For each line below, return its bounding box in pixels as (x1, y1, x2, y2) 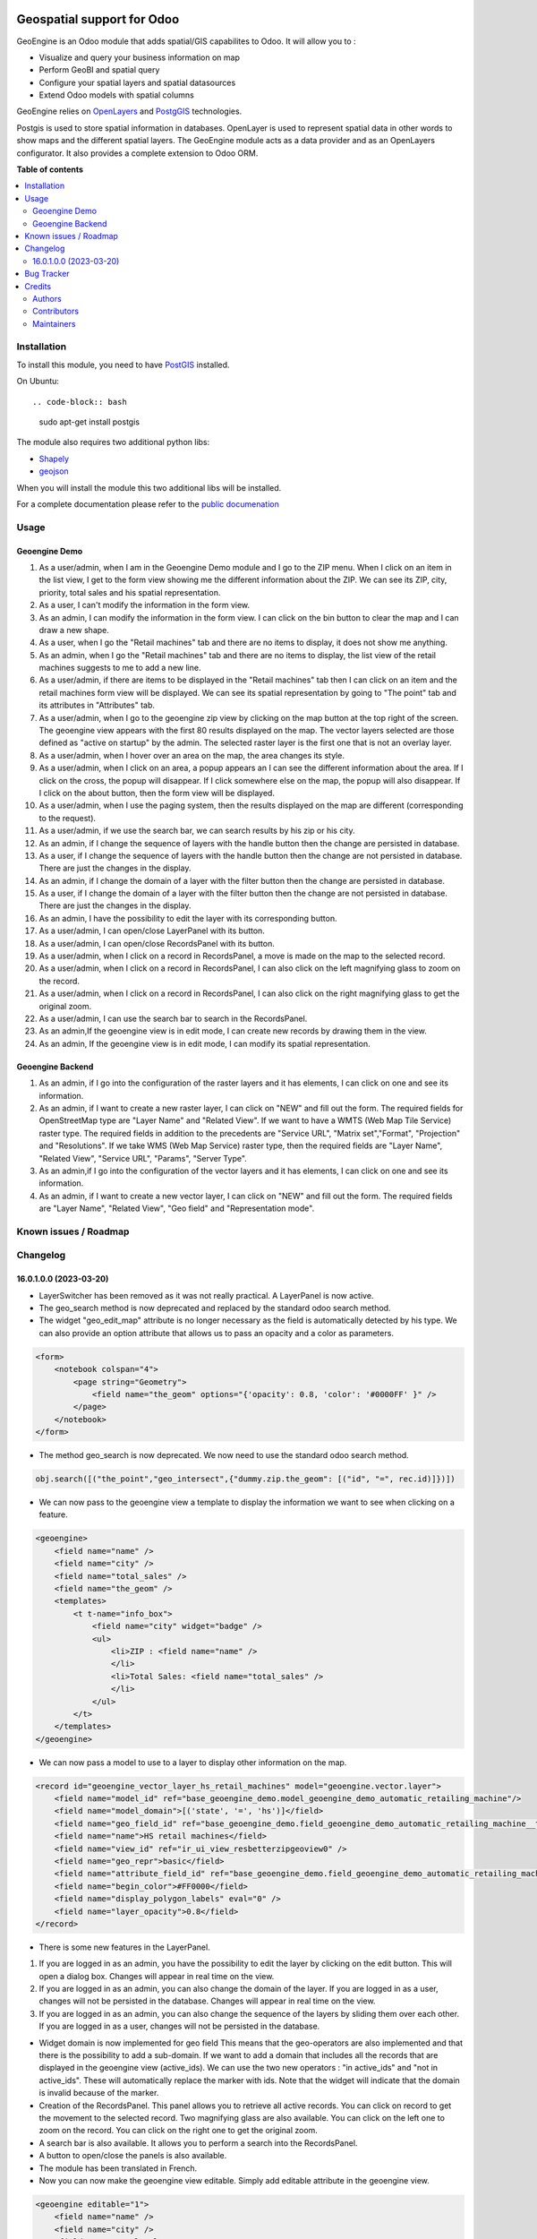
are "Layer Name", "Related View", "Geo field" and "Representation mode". (38, 1203, 315, 1214)
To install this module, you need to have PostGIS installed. (16, 359, 230, 370)
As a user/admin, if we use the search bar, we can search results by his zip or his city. (38, 825, 355, 836)
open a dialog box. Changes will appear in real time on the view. (38, 1970, 275, 1981)
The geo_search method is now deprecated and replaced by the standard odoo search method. (38, 1302, 391, 1313)
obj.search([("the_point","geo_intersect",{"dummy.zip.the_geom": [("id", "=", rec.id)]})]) (35, 1474, 456, 1484)
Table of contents (16, 164, 84, 175)
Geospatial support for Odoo (16, 12, 180, 27)
